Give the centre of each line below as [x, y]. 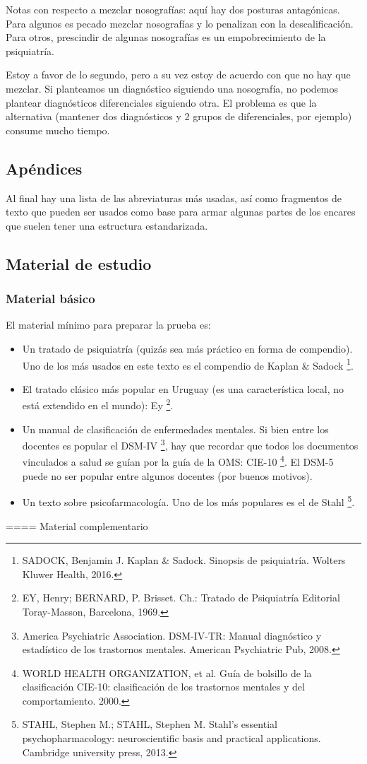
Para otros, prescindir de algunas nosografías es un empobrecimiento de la [166, 37]
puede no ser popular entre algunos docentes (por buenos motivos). [167, 475]
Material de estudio [79, 263]
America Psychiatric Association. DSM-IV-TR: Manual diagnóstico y [172, 635]
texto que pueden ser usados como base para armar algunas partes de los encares [181, 212]
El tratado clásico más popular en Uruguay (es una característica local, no [183, 388]
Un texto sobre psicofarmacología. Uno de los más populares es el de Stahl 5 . [188, 501]
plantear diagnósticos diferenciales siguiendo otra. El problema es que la [161, 102]
